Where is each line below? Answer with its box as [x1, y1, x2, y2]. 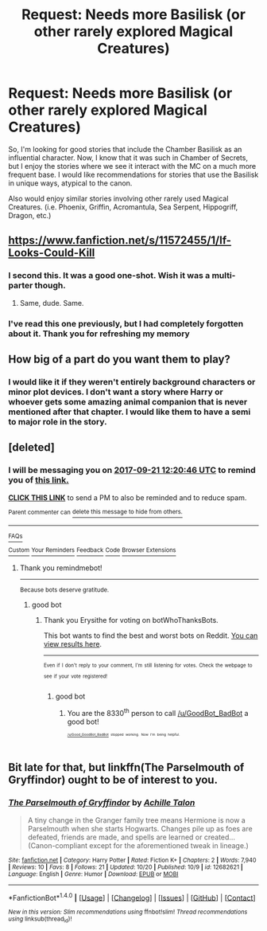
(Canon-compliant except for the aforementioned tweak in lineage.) [27, 840, 249, 850]
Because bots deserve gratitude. [19, 585, 110, 594]
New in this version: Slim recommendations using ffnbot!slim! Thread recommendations [8, 908, 248, 917]
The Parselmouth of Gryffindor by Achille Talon [8, 797, 195, 808]
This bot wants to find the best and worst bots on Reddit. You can [43, 631, 258, 640]
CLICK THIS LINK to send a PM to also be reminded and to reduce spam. [8, 492, 247, 503]
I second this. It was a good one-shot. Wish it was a [8, 270, 211, 281]
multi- [211, 270, 236, 281]
